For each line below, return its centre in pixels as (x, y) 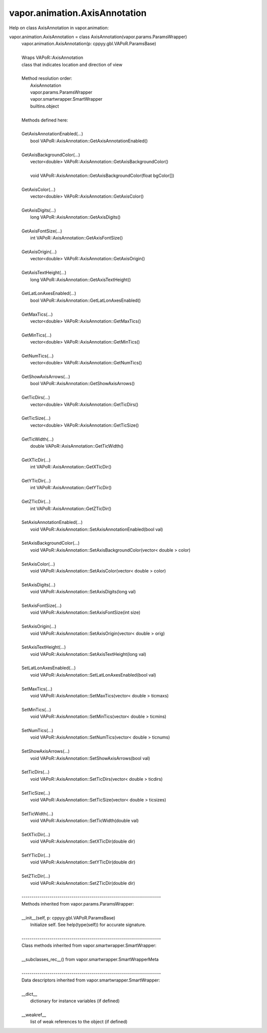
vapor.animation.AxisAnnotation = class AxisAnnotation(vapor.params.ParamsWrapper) (98, 37)
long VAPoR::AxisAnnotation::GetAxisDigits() (75, 217)
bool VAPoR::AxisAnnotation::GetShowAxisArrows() (83, 384)
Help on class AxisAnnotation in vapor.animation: (59, 28)
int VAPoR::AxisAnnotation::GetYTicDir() (71, 488)
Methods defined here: (45, 120)
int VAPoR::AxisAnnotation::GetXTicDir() (71, 467)
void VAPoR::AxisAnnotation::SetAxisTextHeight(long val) (88, 654)
